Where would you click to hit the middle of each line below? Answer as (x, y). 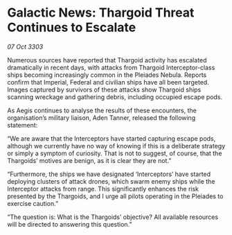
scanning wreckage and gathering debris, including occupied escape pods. (115, 97)
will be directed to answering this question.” (70, 224)
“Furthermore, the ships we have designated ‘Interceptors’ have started (109, 174)
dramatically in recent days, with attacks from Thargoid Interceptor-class (111, 67)
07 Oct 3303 (25, 46)
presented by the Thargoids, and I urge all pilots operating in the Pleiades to (115, 196)
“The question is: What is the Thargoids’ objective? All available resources (113, 217)
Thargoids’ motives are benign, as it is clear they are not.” (89, 160)
